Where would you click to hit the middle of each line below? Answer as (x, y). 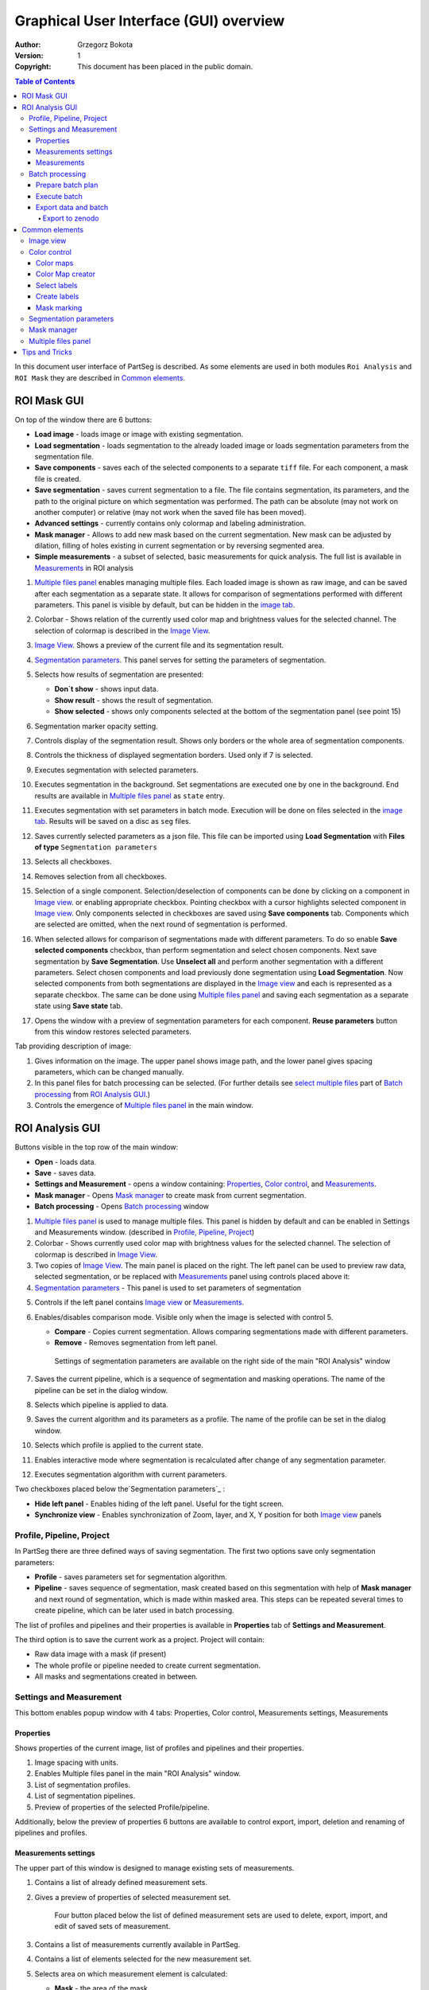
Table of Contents (45, 81)
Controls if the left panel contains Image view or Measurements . (139, 1302)
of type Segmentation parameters (96, 847)
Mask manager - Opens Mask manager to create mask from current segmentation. (170, 1195)
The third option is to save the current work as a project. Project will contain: (140, 1639)
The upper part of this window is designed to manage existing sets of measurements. (155, 1867)
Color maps (55, 263)
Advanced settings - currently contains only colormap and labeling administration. (170, 523)
